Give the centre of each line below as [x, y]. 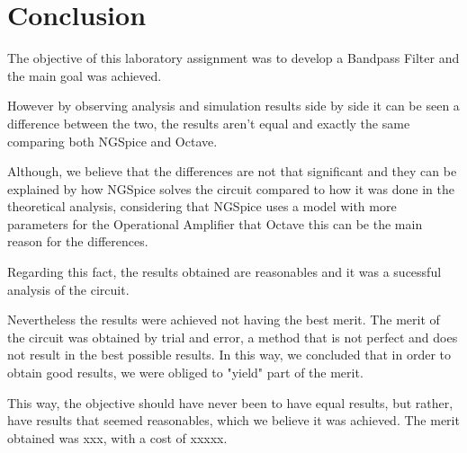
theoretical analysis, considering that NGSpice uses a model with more [202, 206]
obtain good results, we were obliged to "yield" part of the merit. [185, 373]
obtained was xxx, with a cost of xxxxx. [117, 437]
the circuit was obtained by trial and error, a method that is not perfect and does [233, 337]
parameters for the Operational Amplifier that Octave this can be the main [215, 223]
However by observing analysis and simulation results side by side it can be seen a [233, 106]
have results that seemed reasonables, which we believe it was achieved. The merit [233, 420]
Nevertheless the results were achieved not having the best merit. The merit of [224, 320]
